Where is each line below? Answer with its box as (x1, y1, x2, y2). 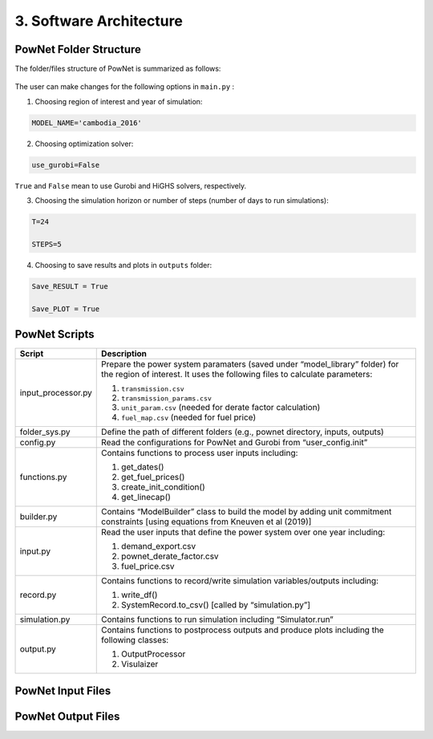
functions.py (19, 472, 67, 483)
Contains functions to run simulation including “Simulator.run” (101, 614, 334, 625)
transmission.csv (121, 385, 184, 393)
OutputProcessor (121, 648, 186, 660)
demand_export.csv (121, 541, 196, 552)
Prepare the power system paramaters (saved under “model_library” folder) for (101, 359, 399, 370)
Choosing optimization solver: (34, 139, 134, 148)
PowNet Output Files (14, 709, 120, 723)
